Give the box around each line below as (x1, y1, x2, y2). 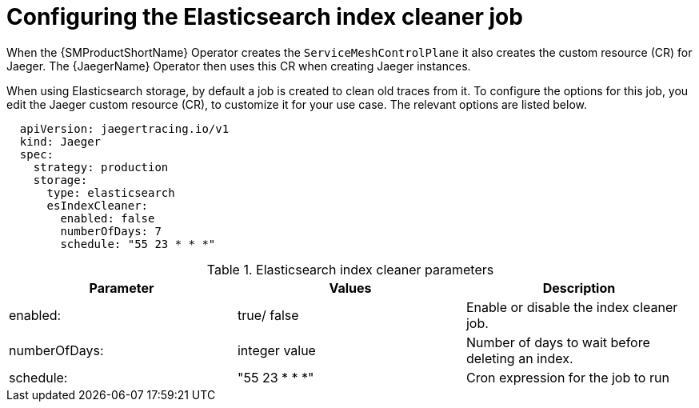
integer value (237, 342, 316, 358)
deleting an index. (465, 350, 573, 366)
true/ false (237, 306, 299, 323)
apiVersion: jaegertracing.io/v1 (19, 122, 230, 135)
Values (329, 279, 372, 296)
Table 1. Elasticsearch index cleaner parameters (206, 261, 494, 278)
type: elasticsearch (46, 186, 175, 199)
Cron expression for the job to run (465, 369, 669, 386)
